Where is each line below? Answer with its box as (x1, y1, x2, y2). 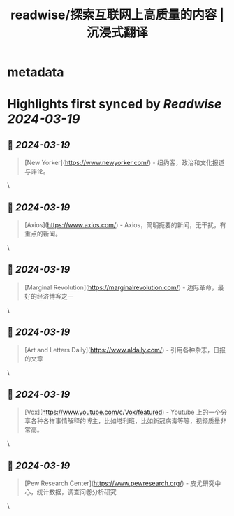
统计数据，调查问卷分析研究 (36, 488, 117, 496)
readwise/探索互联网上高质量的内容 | (10, 7, 225, 23)
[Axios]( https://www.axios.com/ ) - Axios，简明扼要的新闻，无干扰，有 (24, 221, 226, 229)
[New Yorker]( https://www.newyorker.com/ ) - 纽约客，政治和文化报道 (24, 159, 225, 167)
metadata (7, 64, 64, 80)
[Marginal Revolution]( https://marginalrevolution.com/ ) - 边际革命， (24, 283, 218, 292)
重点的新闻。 (24, 229, 61, 238)
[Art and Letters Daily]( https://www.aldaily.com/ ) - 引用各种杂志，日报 (24, 345, 226, 354)
